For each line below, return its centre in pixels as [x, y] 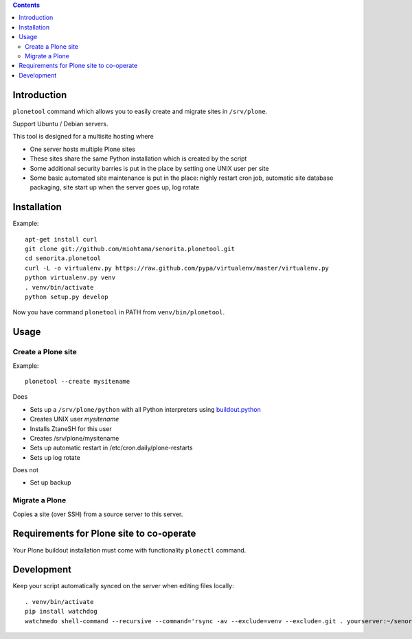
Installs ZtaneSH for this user [71, 428]
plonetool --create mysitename [78, 381]
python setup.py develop [67, 297]
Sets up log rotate [55, 457]
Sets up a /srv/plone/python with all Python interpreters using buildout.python [145, 409]
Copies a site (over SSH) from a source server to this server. [98, 514]
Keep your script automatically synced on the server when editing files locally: [123, 586]
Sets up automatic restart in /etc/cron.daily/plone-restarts [111, 448]
